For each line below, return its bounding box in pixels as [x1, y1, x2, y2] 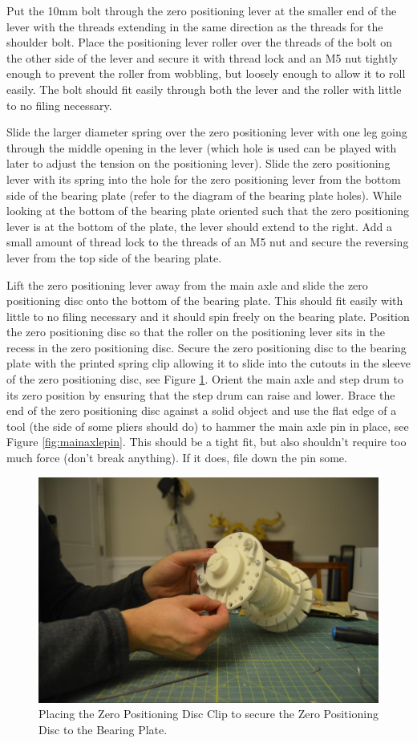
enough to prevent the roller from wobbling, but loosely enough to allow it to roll [6, 65, 406, 82]
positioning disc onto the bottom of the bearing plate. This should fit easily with [6, 292, 403, 309]
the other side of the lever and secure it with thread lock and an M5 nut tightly [6, 49, 398, 66]
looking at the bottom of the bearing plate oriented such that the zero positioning [6, 202, 409, 219]
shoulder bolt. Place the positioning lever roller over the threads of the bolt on [6, 34, 392, 51]
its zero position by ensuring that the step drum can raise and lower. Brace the [6, 386, 395, 403]
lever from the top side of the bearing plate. [6, 249, 222, 266]
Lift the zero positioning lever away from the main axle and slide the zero [6, 276, 368, 293]
